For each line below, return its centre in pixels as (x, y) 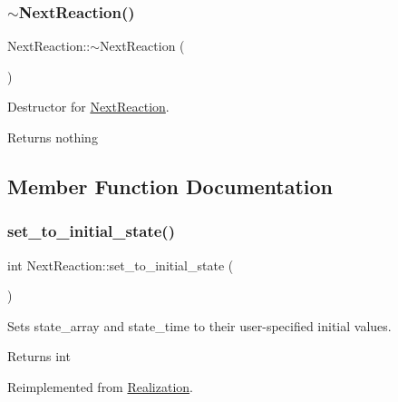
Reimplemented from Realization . (101, 386)
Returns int (39, 356)
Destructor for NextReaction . (88, 107)
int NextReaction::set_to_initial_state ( (121, 265)
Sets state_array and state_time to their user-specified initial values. (199, 325)
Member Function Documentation (170, 186)
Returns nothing (53, 137)
